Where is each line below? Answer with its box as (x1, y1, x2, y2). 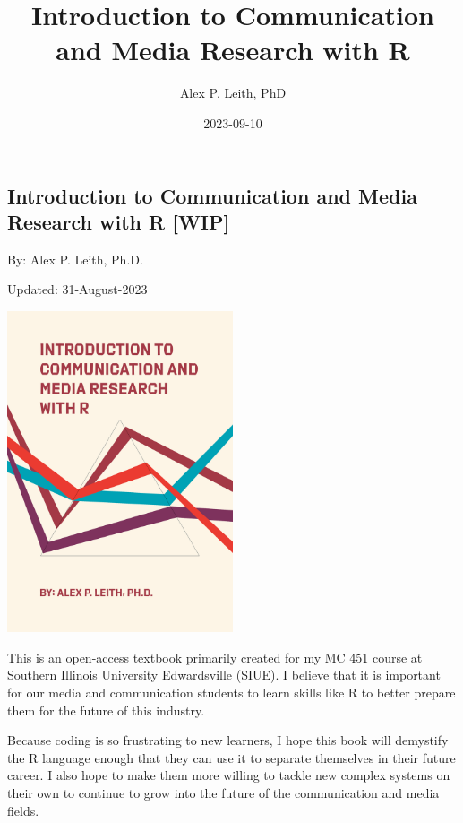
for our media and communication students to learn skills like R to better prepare (7, 683, 456, 702)
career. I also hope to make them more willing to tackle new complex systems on (7, 766, 450, 784)
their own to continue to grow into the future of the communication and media (7, 784, 440, 802)
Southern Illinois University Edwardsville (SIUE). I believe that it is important (7, 665, 441, 684)
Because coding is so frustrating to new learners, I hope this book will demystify (7, 731, 449, 749)
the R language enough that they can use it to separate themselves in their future (7, 748, 456, 767)
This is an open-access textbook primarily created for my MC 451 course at (7, 647, 423, 666)
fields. (7, 801, 39, 819)
